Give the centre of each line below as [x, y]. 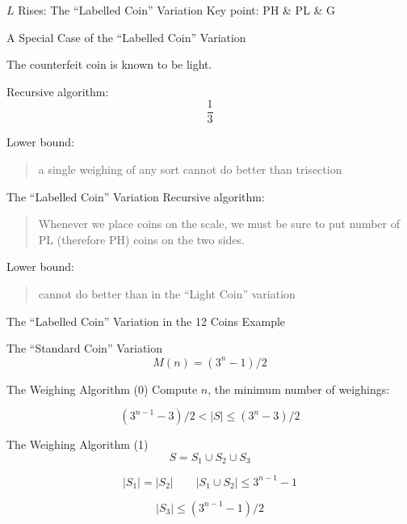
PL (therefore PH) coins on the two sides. [142, 239]
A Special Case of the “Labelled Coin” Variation [126, 37]
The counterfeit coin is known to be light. [109, 64]
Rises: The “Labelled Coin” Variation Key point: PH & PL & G [177, 10]
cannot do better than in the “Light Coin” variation [167, 294]
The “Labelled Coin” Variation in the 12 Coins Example [146, 321]
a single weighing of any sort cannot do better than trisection [190, 169]
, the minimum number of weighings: [299, 389]
